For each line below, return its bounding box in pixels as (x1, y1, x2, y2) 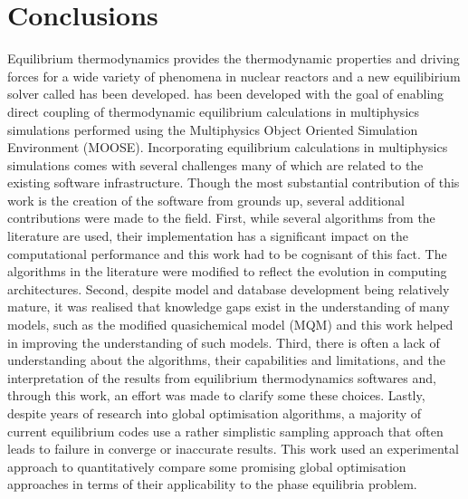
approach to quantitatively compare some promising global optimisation (7, 456, 406, 475)
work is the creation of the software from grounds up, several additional (7, 190, 405, 209)
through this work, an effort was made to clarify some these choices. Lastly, (7, 386, 425, 405)
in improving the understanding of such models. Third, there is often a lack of (7, 332, 440, 351)
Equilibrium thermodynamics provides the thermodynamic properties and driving (7, 49, 460, 68)
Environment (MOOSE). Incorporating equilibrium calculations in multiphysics (7, 138, 448, 157)
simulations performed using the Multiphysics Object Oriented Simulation (7, 120, 418, 139)
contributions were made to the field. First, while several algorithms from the (7, 208, 435, 227)
